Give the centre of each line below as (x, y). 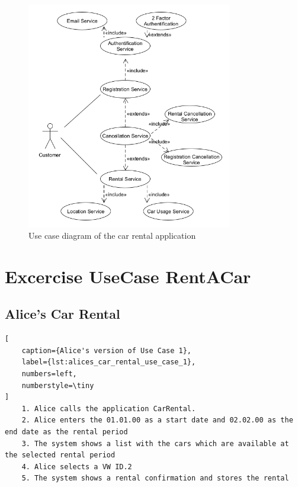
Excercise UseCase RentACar (128, 276)
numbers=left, (49, 374)
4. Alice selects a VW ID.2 (77, 467)
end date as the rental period (66, 432)
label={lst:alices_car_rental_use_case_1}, (109, 362)
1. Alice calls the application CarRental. (109, 408)
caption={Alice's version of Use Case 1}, (106, 350)
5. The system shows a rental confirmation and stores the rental (155, 478)
